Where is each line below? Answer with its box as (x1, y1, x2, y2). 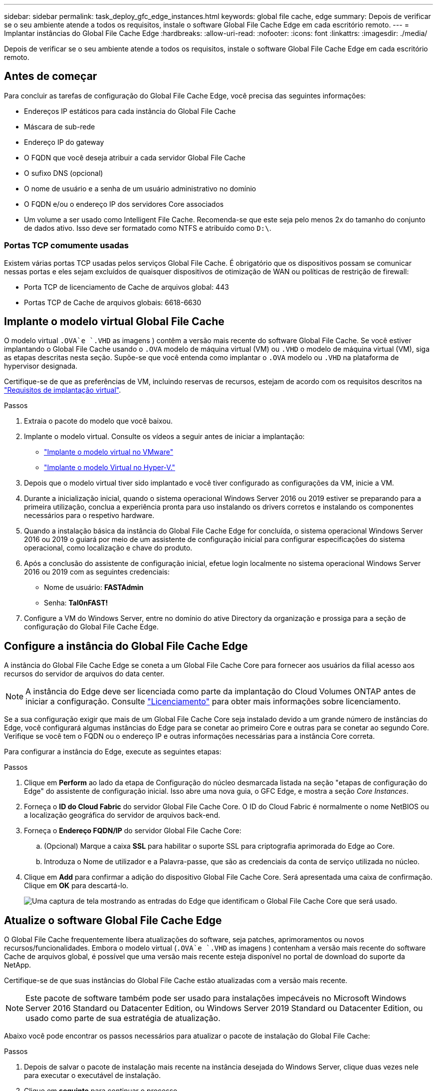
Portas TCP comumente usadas (4, 240, 129, 251)
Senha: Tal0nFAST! (44, 598, 108, 607)
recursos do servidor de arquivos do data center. (4, 669, 165, 678)
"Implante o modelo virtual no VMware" (44, 448, 174, 457)
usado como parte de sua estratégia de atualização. (25, 1013, 220, 1024)
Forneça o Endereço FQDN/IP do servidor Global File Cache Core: (24, 826, 241, 835)
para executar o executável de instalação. (24, 1071, 161, 1080)
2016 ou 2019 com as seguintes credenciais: (24, 567, 170, 576)
